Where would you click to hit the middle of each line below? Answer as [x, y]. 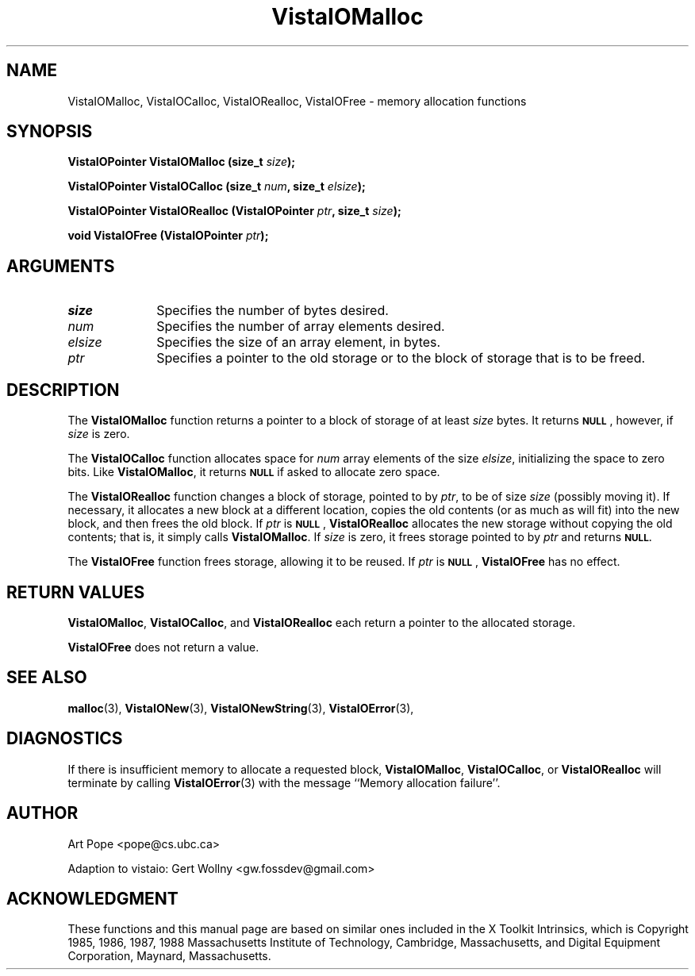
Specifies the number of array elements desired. [301, 327]
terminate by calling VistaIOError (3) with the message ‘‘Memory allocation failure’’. [284, 782]
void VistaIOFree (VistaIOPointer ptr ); [168, 236]
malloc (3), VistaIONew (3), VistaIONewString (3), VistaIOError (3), [241, 708]
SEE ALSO [47, 678]
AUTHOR [42, 813]
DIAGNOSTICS [65, 739]
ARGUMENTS [61, 266]
